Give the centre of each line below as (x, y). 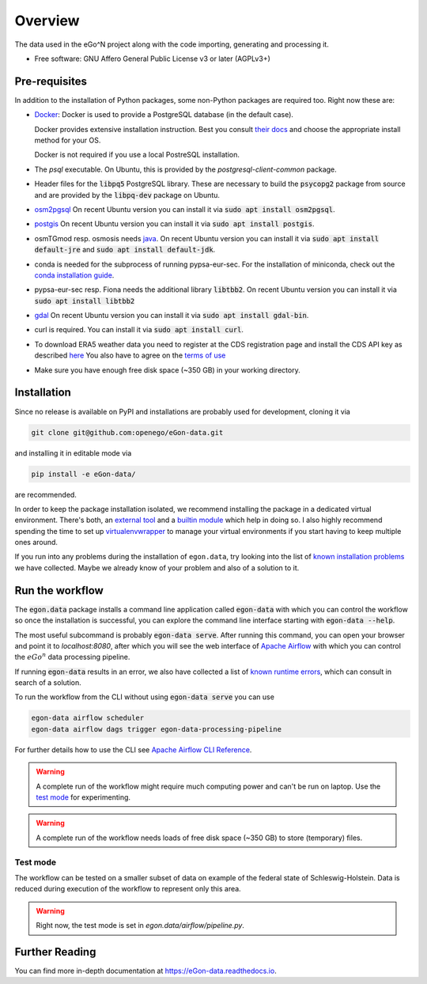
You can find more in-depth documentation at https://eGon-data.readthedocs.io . (145, 971)
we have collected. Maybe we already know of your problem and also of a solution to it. (157, 568)
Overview (47, 21)
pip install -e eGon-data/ (83, 474)
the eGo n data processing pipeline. (72, 657)
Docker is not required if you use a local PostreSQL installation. (137, 155)
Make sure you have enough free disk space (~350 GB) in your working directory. (167, 370)
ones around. (36, 543)
